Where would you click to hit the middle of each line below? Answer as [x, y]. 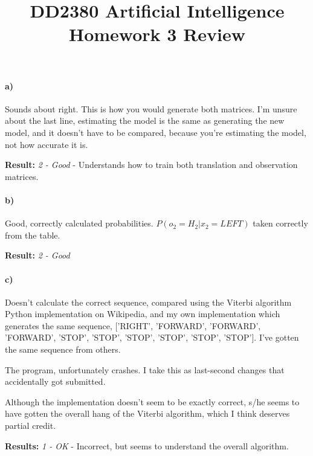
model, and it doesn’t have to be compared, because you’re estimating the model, [156, 132]
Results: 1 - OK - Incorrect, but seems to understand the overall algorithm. [147, 445]
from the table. [33, 235]
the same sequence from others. [63, 349]
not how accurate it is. [47, 144]
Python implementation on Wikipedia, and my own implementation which [143, 314]
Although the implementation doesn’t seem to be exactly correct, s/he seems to [152, 401]
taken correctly [280, 223]
